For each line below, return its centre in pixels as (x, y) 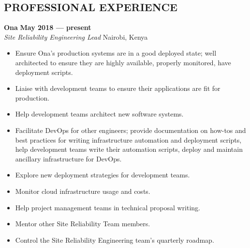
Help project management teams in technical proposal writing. (108, 207)
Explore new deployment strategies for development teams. (103, 175)
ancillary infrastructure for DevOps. (68, 158)
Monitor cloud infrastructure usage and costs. (83, 191)
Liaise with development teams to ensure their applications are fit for (118, 88)
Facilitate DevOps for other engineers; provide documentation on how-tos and (131, 130)
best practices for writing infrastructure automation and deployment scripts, (128, 139)
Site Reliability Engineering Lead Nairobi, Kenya (76, 36)
